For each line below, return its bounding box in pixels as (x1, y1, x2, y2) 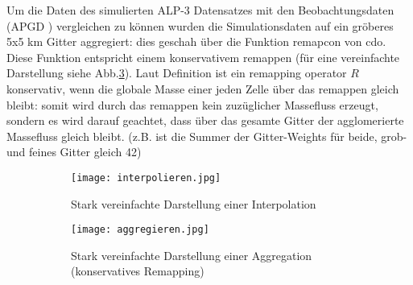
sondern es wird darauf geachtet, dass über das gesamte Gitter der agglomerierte (6, 112, 404, 129)
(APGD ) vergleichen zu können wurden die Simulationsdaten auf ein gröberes (6, 17, 394, 34)
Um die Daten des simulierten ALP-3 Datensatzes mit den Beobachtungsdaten (6, 2, 394, 18)
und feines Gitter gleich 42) (6, 143, 142, 160)
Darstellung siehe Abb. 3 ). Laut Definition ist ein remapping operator (6, 64, 347, 81)
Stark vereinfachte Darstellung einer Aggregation (71, 246, 312, 263)
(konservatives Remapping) (71, 262, 204, 279)
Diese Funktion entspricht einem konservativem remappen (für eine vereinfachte (6, 48, 400, 65)
